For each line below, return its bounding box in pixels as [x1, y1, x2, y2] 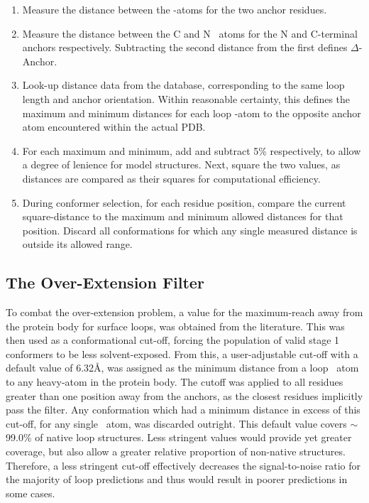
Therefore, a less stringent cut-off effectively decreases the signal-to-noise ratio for [6, 458, 361, 472]
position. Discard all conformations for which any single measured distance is [22, 222, 358, 237]
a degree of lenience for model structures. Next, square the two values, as [22, 157, 341, 172]
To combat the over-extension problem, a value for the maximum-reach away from [6, 305, 363, 320]
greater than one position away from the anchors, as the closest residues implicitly [6, 388, 363, 403]
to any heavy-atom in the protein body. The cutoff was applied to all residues [6, 374, 343, 389]
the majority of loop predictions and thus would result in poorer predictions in [6, 472, 348, 487]
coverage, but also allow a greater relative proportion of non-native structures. [6, 444, 346, 459]
